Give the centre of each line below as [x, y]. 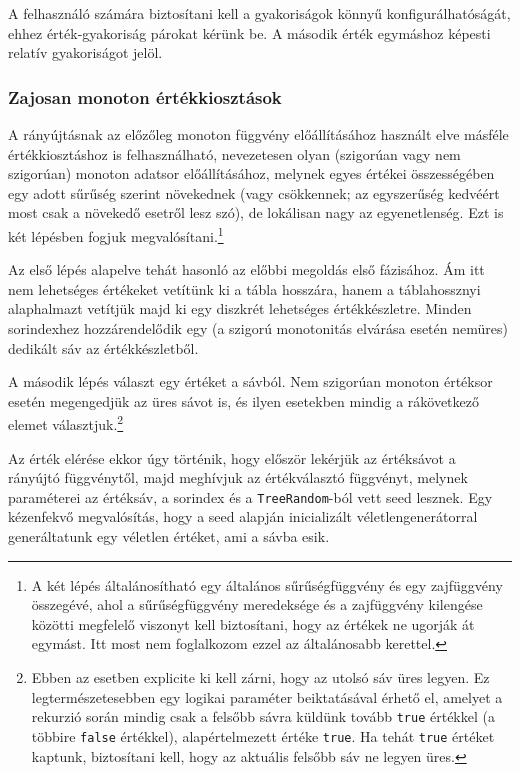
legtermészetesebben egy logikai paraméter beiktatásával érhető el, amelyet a [267, 696]
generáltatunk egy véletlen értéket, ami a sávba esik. [169, 536]
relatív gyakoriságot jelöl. [85, 52]
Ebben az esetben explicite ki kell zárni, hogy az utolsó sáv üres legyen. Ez [260, 677]
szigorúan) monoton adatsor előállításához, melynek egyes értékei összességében [251, 173]
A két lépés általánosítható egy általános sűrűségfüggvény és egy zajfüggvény [267, 584]
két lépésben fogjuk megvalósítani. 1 [116, 234]
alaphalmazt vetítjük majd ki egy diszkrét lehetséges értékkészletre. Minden [240, 308]
